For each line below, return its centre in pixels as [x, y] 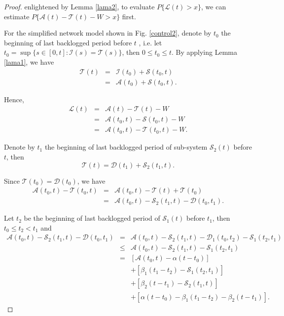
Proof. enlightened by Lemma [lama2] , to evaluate [79, 6]
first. [129, 16]
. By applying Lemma [204, 52]
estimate [17, 16]
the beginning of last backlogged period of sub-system [126, 147]
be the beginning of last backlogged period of [92, 218]
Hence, [14, 99]
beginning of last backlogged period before [68, 42]
